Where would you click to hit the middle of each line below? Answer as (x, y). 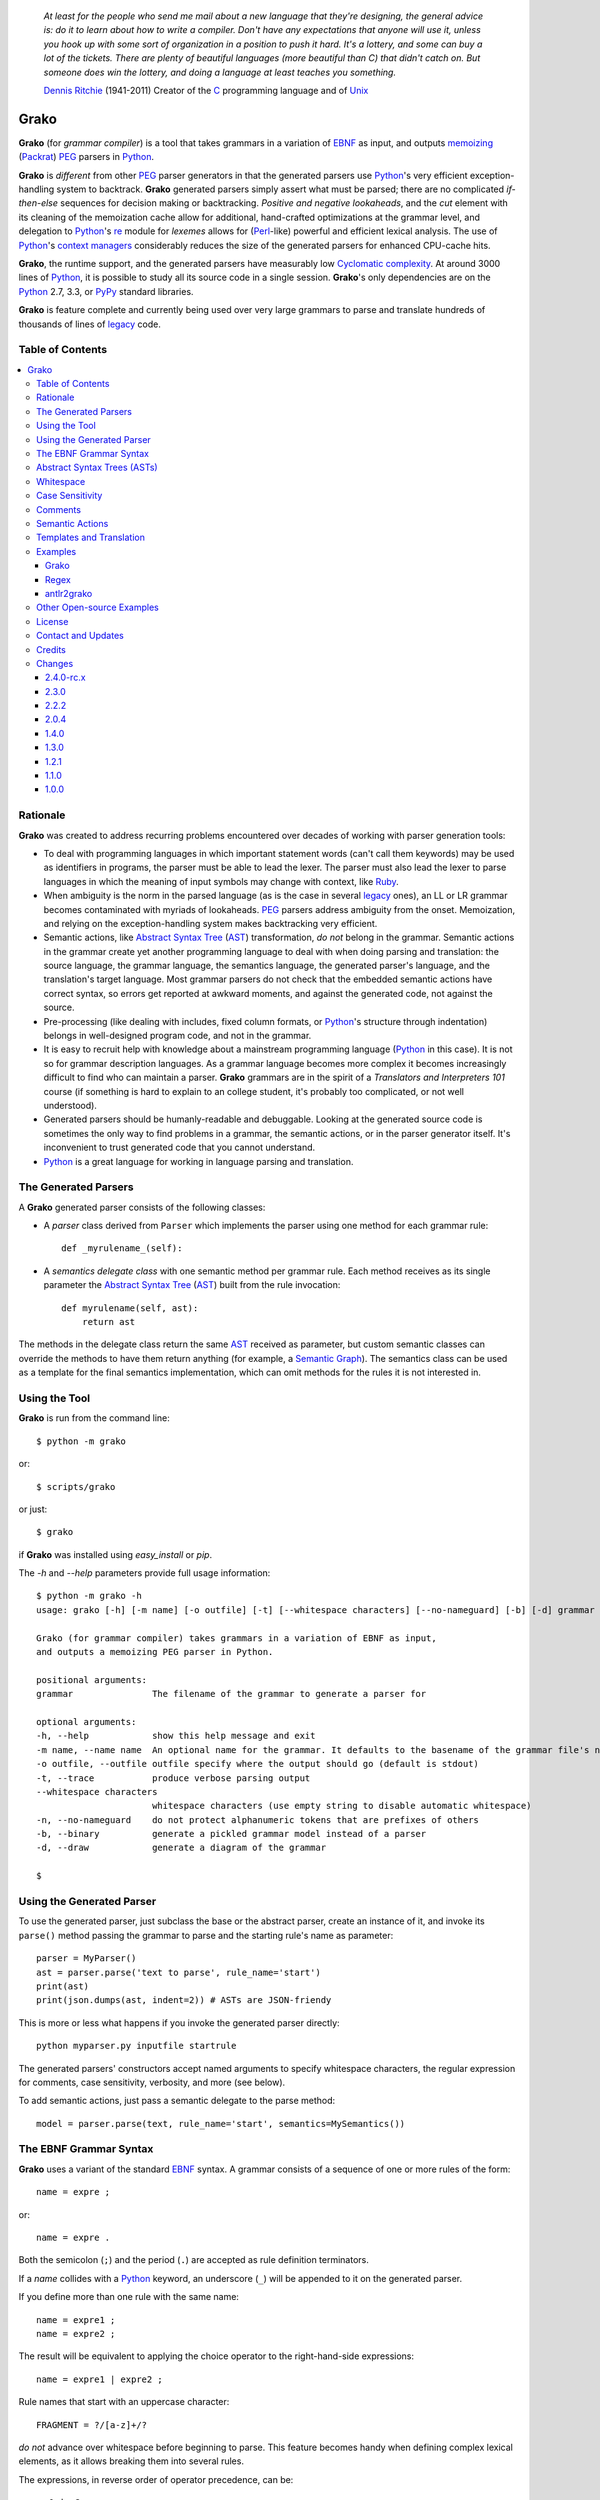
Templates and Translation (90, 537)
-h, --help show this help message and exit (176, 1736)
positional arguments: (92, 1679)
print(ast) (63, 1986)
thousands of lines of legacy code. (90, 324)
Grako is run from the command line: (94, 1418)
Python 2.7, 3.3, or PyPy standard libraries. (106, 291)
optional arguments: (86, 1721)
